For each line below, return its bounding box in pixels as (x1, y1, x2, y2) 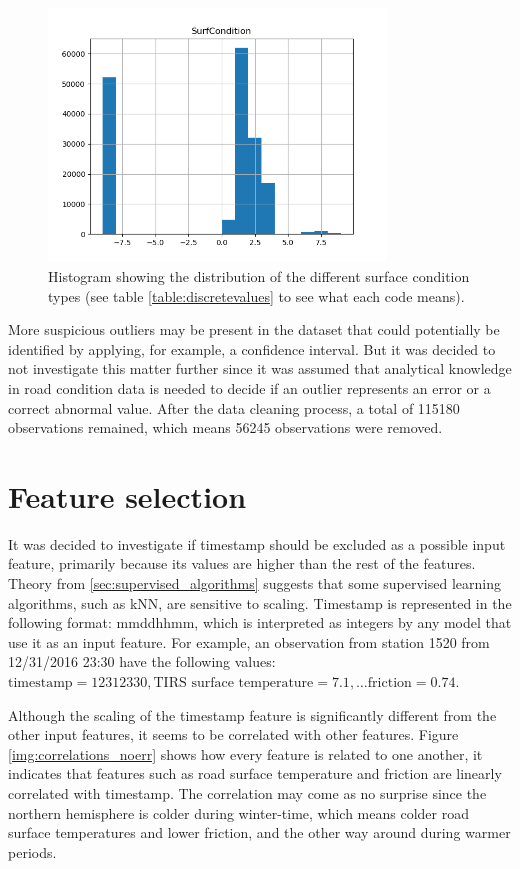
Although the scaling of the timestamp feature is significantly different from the (8, 704, 497, 725)
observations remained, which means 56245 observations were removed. (8, 417, 443, 438)
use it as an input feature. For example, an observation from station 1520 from (8, 631, 490, 652)
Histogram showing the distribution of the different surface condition (48, 265, 470, 286)
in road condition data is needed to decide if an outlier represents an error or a (8, 377, 491, 398)
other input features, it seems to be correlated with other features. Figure (8, 724, 459, 745)
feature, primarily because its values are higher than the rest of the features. (8, 553, 476, 574)
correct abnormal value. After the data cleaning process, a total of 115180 (8, 397, 460, 418)
